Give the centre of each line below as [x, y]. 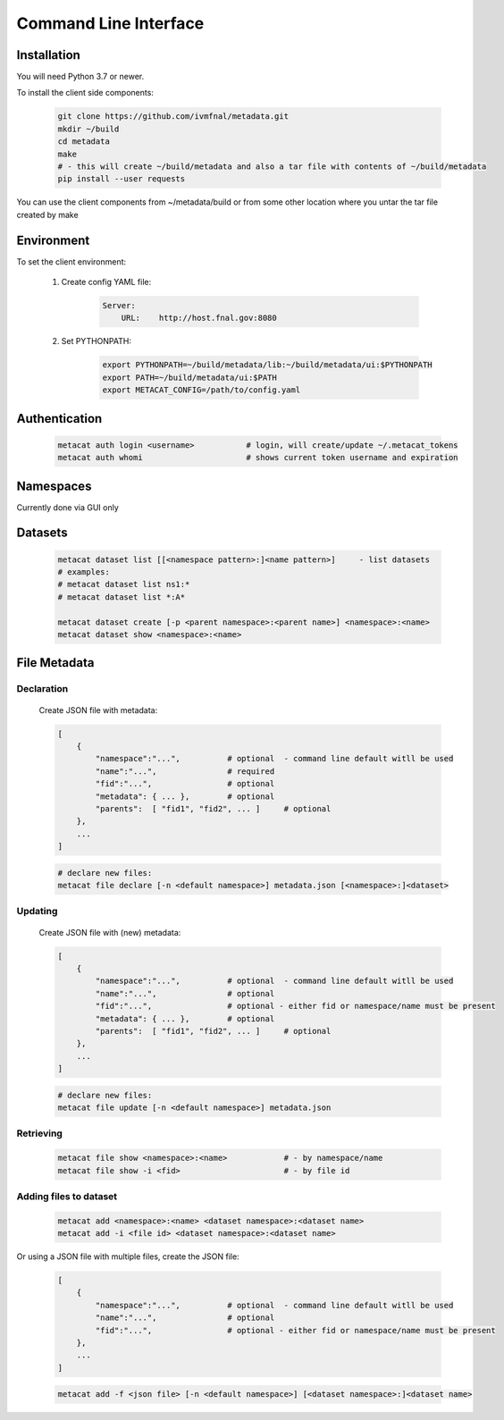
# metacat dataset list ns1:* [124, 584]
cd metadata [84, 142]
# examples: [84, 572]
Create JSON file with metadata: [98, 710]
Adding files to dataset [67, 1196]
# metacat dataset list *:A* [122, 597]
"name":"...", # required [185, 771]
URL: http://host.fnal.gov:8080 [199, 318]
